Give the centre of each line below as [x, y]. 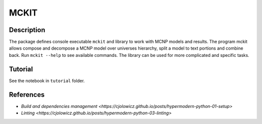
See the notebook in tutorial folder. [47, 81]
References [27, 95]
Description [27, 30]
